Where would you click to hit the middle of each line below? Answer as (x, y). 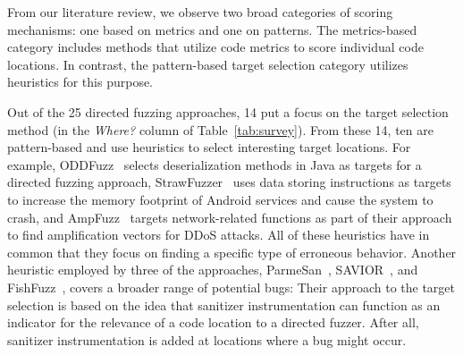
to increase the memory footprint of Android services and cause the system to (220, 199)
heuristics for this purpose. (80, 82)
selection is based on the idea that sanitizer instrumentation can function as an (224, 304)
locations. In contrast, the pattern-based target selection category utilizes (208, 64)
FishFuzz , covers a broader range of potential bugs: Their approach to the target (231, 287)
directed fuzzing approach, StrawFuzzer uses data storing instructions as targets (229, 182)
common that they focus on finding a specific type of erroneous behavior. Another (232, 252)
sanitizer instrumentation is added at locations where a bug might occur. (207, 339)
